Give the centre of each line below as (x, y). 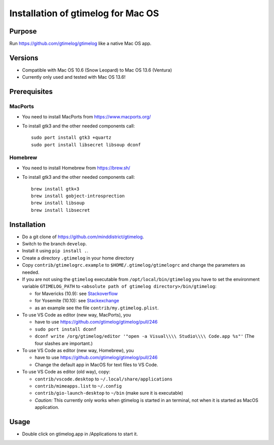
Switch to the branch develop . (55, 244)
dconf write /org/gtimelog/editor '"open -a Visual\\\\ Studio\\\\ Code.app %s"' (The (145, 336)
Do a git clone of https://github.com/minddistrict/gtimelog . (83, 237)
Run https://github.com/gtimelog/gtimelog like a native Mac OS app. (80, 44)
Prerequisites (31, 92)
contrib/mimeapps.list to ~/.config (78, 386)
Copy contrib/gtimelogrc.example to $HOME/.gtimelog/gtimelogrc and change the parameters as (134, 265)
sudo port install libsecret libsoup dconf (86, 145)
